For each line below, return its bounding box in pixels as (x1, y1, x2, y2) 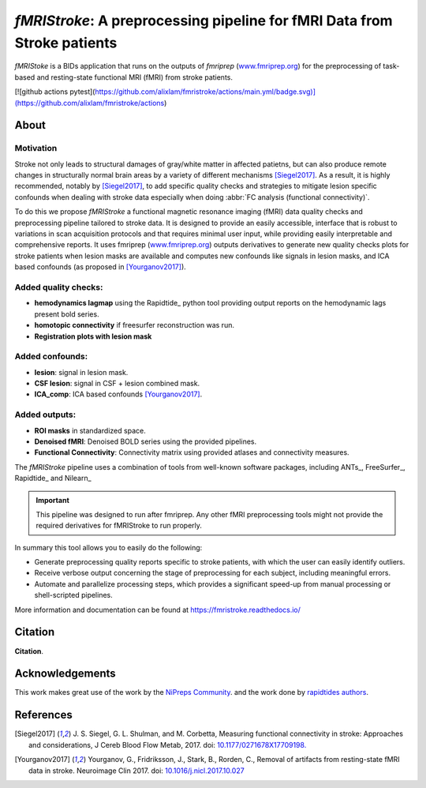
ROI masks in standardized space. (34, 426, 146, 435)
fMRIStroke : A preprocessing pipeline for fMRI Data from (14, 12, 394, 29)
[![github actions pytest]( (14, 87, 95, 96)
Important (35, 495, 70, 505)
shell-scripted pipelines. (34, 591, 114, 600)
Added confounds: (14, 351, 88, 362)
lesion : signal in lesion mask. (34, 367, 129, 377)
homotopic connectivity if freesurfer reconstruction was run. (34, 321, 234, 330)
